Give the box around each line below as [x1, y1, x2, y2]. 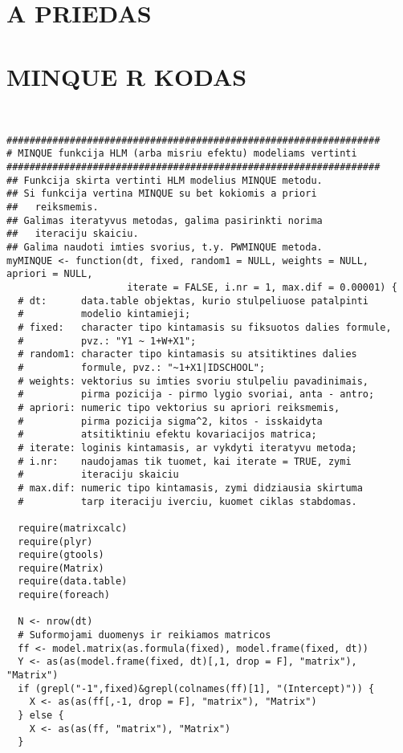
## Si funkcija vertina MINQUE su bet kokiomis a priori [6, 188, 317, 200]
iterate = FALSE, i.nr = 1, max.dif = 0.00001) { [127, 282, 397, 294]
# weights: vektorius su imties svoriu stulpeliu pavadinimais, [18, 375, 369, 387]
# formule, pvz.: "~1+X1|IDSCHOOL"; [18, 361, 266, 373]
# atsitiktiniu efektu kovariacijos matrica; [18, 429, 317, 441]
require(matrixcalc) [18, 522, 128, 534]
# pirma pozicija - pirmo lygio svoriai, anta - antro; [18, 389, 375, 401]
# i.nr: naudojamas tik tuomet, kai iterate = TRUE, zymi [18, 455, 352, 467]
